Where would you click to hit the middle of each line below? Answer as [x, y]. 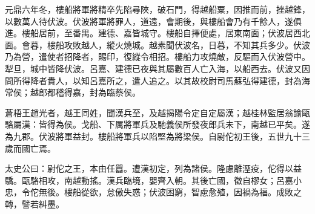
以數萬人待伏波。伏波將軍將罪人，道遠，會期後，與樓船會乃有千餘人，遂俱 [153, 21]
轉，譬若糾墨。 [35, 203]
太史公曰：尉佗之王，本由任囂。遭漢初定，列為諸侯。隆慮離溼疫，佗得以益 [153, 168]
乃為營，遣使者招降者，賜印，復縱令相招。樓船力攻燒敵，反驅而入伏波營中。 [157, 57]
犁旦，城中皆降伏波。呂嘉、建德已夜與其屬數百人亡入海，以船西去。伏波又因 [157, 68]
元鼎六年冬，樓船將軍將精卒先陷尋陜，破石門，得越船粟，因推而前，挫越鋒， [157, 9]
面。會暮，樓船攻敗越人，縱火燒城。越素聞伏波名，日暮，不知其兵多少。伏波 [157, 44]
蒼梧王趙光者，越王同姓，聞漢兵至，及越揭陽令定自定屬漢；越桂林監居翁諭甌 [157, 112]
